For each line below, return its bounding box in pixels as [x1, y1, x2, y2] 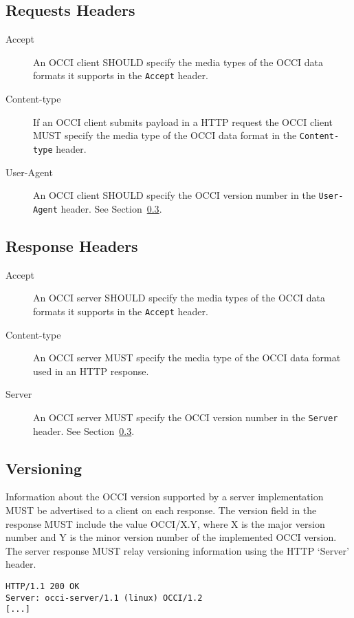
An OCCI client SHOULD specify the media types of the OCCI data [33, 54, 324, 69]
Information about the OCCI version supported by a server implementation [5, 489, 324, 504]
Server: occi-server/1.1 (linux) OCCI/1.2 [5, 593, 203, 603]
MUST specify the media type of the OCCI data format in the [33, 128, 297, 142]
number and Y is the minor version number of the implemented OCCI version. [5, 530, 337, 544]
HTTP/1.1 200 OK [5, 581, 80, 591]
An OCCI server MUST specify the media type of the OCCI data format [33, 350, 341, 365]
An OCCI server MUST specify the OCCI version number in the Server [33, 409, 338, 424]
